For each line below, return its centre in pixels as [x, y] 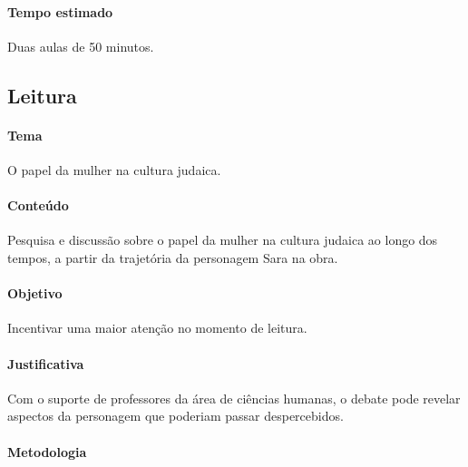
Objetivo [35, 293]
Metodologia [47, 451]
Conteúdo [38, 205]
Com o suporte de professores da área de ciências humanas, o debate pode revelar [234, 398]
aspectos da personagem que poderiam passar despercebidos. [175, 416]
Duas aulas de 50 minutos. [81, 46]
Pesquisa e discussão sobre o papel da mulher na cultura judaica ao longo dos [223, 240]
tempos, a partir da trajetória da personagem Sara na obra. [173, 257]
